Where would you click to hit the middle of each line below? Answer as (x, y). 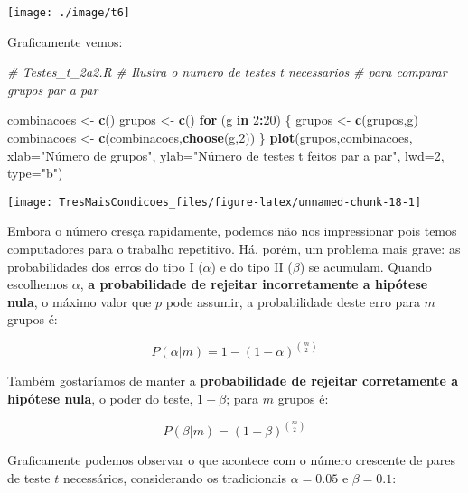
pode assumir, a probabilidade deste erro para (293, 301)
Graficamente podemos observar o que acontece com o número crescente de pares (231, 460)
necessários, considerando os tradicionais (175, 477)
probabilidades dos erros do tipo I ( (105, 266)
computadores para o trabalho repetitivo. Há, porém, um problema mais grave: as (234, 249)
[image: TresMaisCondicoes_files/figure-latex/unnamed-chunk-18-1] (215, 202)
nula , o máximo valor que (80, 301)
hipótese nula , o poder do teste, (100, 399)
